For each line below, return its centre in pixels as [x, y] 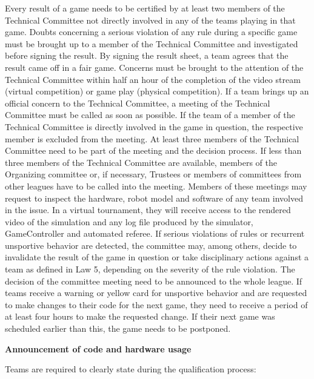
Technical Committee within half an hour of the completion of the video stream [153, 79]
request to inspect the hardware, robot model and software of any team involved [154, 198]
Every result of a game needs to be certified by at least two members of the [145, 8]
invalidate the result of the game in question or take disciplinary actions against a [157, 257]
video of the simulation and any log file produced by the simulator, [129, 221]
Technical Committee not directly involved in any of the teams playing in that [150, 20]
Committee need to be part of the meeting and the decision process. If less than [153, 150]
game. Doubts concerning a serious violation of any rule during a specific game [151, 32]
